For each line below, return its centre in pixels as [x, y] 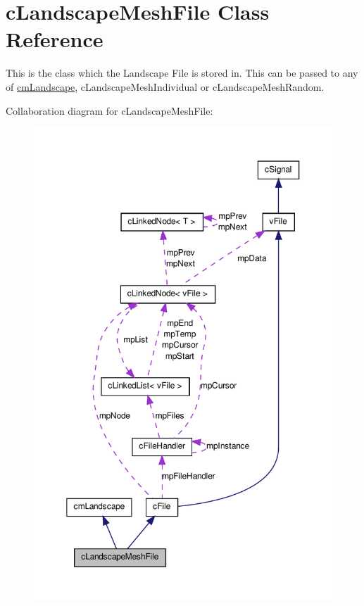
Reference [55, 39]
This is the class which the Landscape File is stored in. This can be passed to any [182, 73]
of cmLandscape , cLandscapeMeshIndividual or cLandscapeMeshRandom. [165, 86]
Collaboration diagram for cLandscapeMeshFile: [109, 110]
